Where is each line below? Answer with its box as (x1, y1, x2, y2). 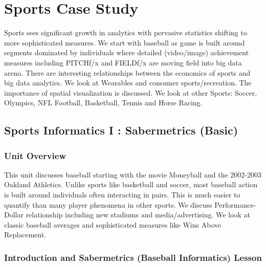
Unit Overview (4, 149, 66, 162)
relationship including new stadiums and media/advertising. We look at (26, 209, 250, 220)
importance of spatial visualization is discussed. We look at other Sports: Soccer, (4, 87, 257, 98)
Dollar (4, 209, 24, 220)
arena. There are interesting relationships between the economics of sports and (4, 67, 251, 78)
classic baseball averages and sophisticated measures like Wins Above (4, 219, 221, 230)
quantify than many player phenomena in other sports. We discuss (4, 199, 212, 210)
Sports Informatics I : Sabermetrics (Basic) (4, 122, 238, 138)
